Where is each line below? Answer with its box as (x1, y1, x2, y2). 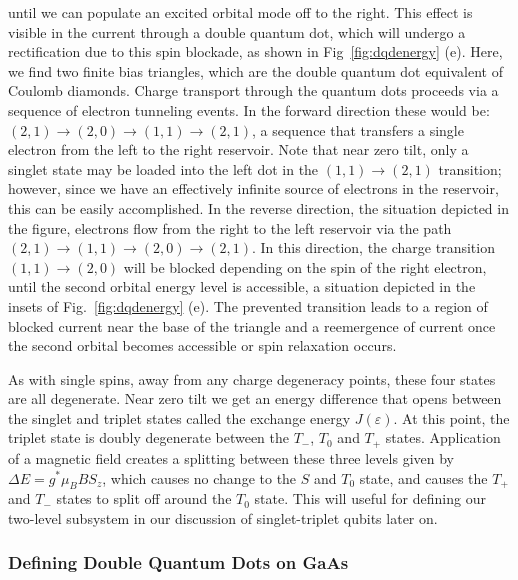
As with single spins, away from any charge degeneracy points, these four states (8, 368, 496, 389)
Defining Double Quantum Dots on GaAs (8, 550, 349, 575)
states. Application (385, 427, 501, 448)
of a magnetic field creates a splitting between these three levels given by (8, 447, 454, 468)
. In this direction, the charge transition (252, 237, 495, 258)
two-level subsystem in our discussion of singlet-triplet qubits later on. (8, 507, 438, 528)
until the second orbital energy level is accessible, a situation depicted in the (8, 276, 476, 297)
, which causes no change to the (102, 467, 297, 488)
